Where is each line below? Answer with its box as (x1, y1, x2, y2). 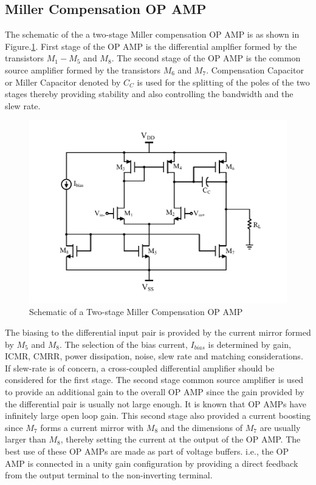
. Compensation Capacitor (206, 63, 304, 76)
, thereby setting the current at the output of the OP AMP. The (60, 433, 301, 446)
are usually (259, 421, 301, 433)
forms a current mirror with (40, 421, 144, 433)
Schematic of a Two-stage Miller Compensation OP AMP (29, 305, 243, 318)
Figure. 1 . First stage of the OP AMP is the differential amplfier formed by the (5, 39, 297, 52)
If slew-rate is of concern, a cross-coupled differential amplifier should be (5, 361, 275, 374)
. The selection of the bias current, (59, 337, 188, 350)
